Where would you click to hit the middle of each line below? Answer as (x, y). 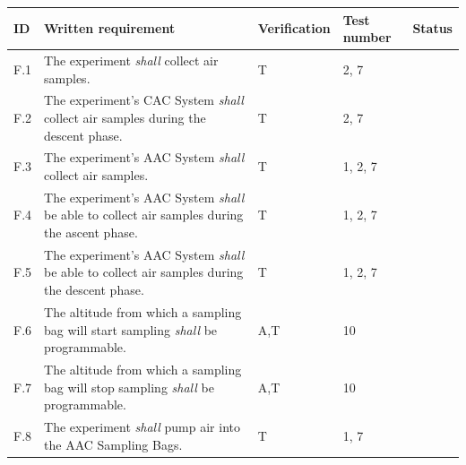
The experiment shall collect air (131, 60)
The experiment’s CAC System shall (144, 100)
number (367, 37)
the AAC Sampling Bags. (113, 444)
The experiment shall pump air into (142, 426)
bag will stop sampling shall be (129, 387)
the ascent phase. (91, 232)
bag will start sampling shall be (131, 329)
